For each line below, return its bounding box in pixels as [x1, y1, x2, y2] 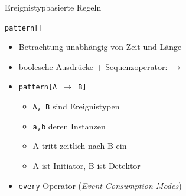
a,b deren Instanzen [32, 119, 106, 132]
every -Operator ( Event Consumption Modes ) [18, 179, 182, 191]
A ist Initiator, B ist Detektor [32, 160, 141, 171]
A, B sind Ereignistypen [32, 100, 120, 112]
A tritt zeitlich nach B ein [32, 139, 127, 152]
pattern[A [18, 83, 57, 92]
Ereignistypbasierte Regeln [5, 1, 102, 13]
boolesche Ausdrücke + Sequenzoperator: [18, 60, 168, 72]
